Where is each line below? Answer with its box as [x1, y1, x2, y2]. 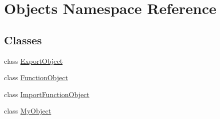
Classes [4, 32, 42, 47]
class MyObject [4, 106, 51, 116]
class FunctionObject [4, 72, 68, 83]
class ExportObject [4, 55, 63, 66]
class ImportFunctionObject [4, 89, 89, 99]
